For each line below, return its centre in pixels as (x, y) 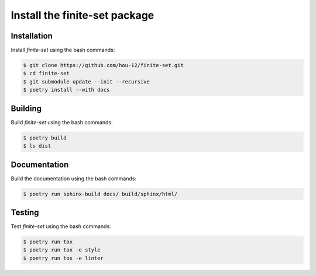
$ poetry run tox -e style (62, 250)
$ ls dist (37, 146)
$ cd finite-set (47, 74)
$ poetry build (45, 138)
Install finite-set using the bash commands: (63, 50)
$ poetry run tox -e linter (63, 258)
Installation (32, 36)
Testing (25, 212)
